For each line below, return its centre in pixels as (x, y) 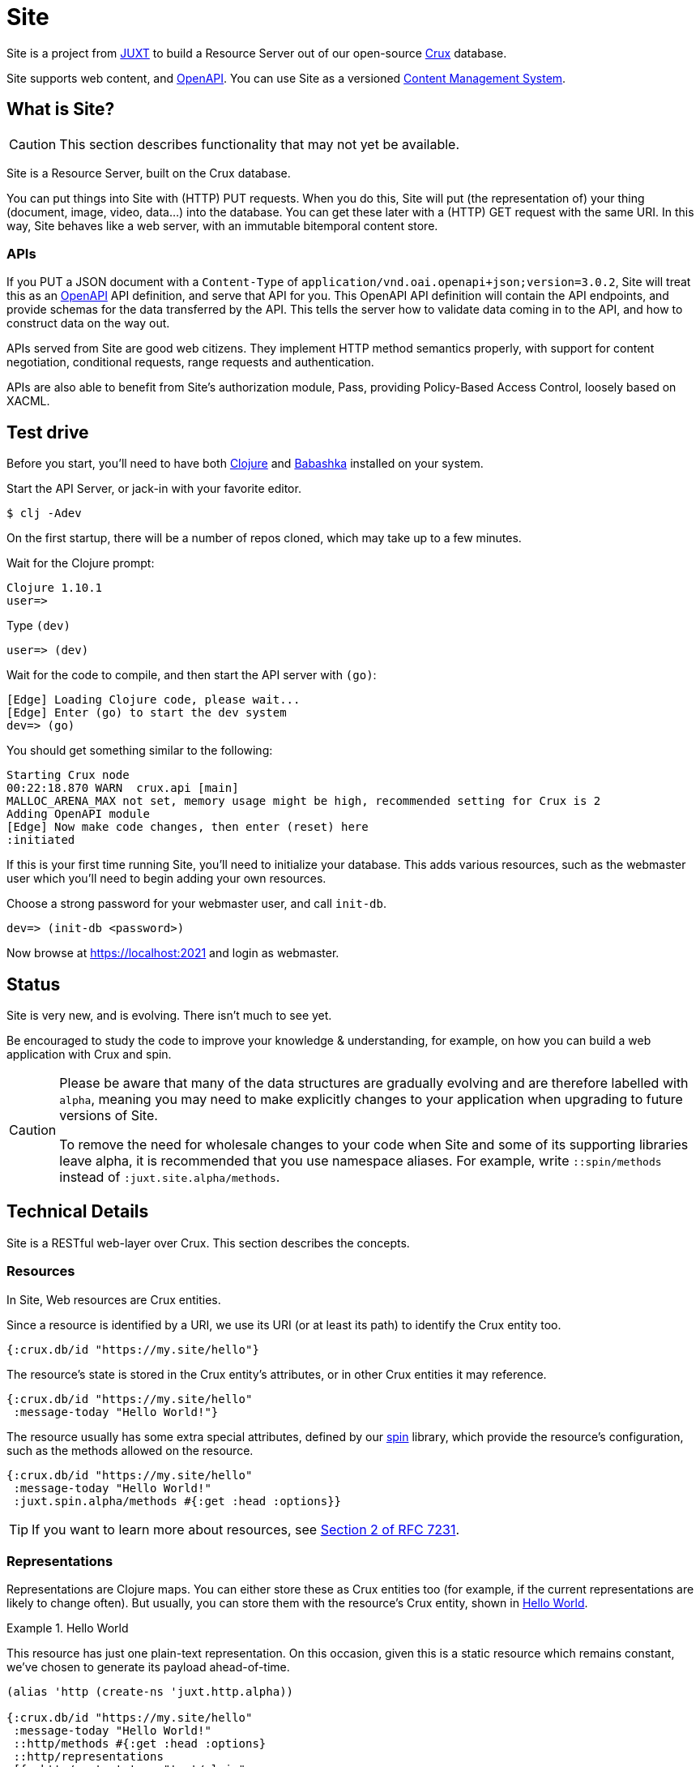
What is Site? (61, 109)
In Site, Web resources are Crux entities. (114, 1299)
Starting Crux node (68, 775)
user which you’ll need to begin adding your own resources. (166, 879)
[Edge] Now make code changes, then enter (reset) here (188, 827)
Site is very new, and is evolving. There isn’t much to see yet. (169, 1016)
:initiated (41, 840)
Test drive (48, 432)
